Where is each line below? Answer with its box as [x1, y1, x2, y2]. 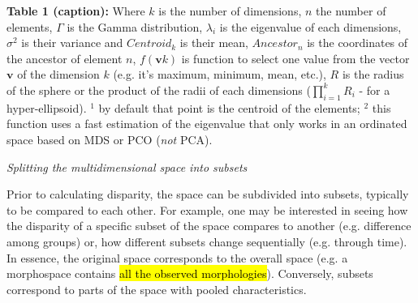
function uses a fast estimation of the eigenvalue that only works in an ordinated [6, 115, 407, 132]
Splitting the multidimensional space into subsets [6, 158, 248, 175]
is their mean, [179, 34, 248, 51]
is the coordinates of [307, 34, 408, 51]
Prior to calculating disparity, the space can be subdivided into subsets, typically [6, 186, 409, 203]
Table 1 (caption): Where [6, 2, 145, 19]
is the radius [342, 66, 404, 83]
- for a [359, 81, 390, 98]
